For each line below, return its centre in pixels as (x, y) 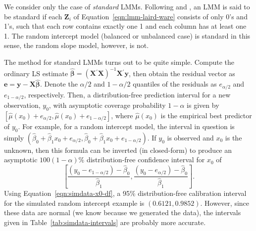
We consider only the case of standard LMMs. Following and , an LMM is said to (127, 6)
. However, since (225, 203)
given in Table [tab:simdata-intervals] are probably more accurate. (105, 222)
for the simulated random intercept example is (74, 203)
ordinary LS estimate (36, 73)
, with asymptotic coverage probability (107, 105)
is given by (203, 105)
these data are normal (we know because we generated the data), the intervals (123, 212)
